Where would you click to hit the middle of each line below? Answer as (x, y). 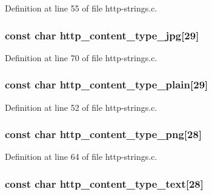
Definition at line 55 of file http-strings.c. (81, 8)
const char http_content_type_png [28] (104, 134)
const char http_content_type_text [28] (104, 183)
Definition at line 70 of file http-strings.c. (81, 57)
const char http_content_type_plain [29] (107, 84)
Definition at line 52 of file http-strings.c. (81, 107)
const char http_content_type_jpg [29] (102, 35)
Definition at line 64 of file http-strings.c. (81, 157)
